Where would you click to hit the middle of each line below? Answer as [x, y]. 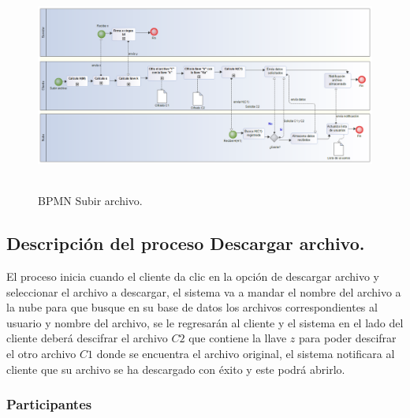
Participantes [49, 404]
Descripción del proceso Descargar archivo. [186, 243]
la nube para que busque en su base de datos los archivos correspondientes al [192, 307]
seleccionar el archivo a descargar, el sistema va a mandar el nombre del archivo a [204, 291]
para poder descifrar [348, 338]
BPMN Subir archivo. [90, 201]
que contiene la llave [238, 338]
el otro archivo [41, 353]
